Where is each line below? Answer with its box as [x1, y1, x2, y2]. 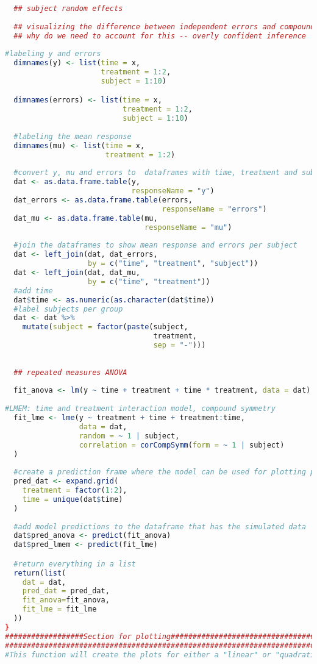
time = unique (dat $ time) [22, 494, 123, 504]
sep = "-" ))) [153, 341, 206, 350]
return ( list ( [13, 568, 66, 577]
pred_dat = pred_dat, [22, 587, 110, 596]
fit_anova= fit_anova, [22, 596, 110, 605]
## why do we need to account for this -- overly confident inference [13, 31, 306, 40]
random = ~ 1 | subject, [79, 431, 180, 440]
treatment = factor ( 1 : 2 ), [22, 486, 127, 495]
